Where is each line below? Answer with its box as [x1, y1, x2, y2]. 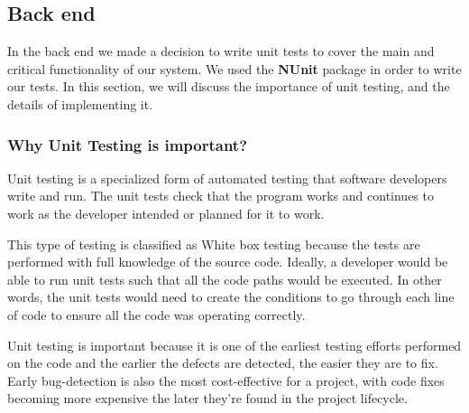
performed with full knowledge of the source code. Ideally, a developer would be [7, 252, 448, 271]
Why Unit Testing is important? [7, 133, 248, 155]
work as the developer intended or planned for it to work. [7, 203, 325, 222]
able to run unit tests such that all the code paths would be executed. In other [7, 269, 442, 288]
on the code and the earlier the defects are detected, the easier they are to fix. [7, 353, 438, 372]
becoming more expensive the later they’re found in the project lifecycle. [7, 389, 408, 408]
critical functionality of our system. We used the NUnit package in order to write [7, 59, 462, 78]
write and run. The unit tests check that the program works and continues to [7, 186, 434, 205]
